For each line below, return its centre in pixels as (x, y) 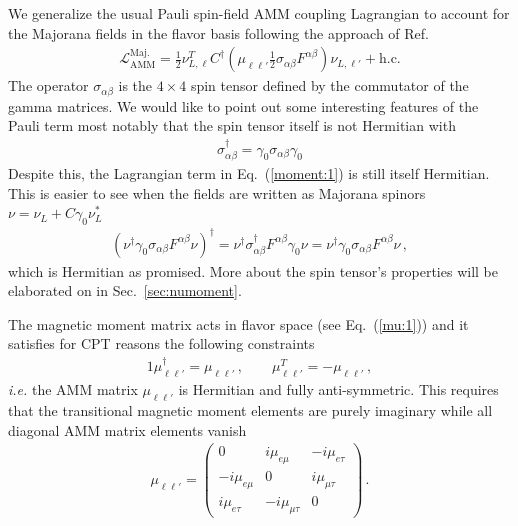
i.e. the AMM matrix (73, 389)
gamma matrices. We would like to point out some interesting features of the (243, 105)
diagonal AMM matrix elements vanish (127, 429)
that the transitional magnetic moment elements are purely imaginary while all (250, 410)
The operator (48, 85)
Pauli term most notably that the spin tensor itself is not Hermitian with (232, 125)
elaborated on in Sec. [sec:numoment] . (125, 290)
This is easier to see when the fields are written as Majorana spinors (217, 192)
